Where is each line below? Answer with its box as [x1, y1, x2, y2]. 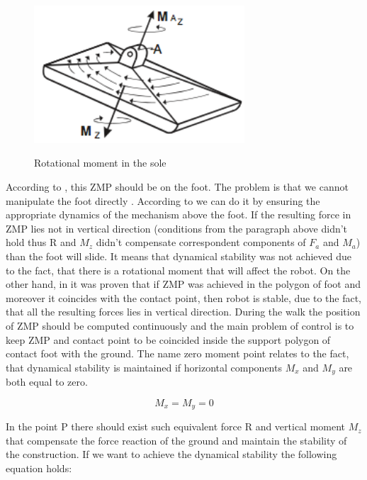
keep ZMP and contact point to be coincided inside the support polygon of [6, 332, 331, 347]
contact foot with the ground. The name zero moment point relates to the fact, [6, 346, 349, 361]
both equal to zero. [6, 374, 88, 389]
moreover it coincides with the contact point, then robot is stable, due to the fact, [6, 290, 361, 305]
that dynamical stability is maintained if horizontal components [6, 359, 282, 374]
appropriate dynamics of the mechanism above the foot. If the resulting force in [6, 207, 351, 222]
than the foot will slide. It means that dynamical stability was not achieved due [6, 248, 351, 263]
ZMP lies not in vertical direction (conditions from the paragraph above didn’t [6, 221, 348, 235]
